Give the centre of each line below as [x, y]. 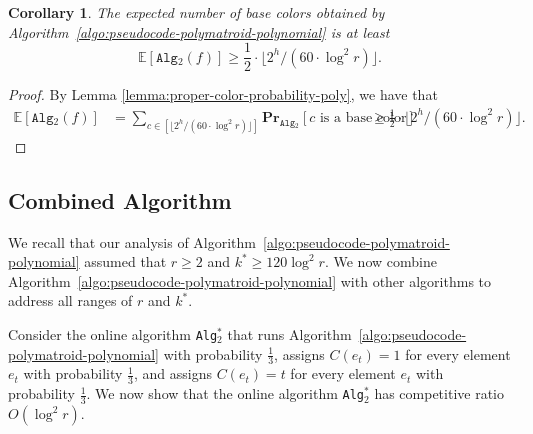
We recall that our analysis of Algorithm [132, 241]
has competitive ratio [439, 393]
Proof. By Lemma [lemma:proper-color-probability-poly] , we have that [223, 94]
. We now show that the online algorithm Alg [225, 393]
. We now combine [380, 261]
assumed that [125, 261]
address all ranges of [70, 300]
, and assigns [172, 373]
